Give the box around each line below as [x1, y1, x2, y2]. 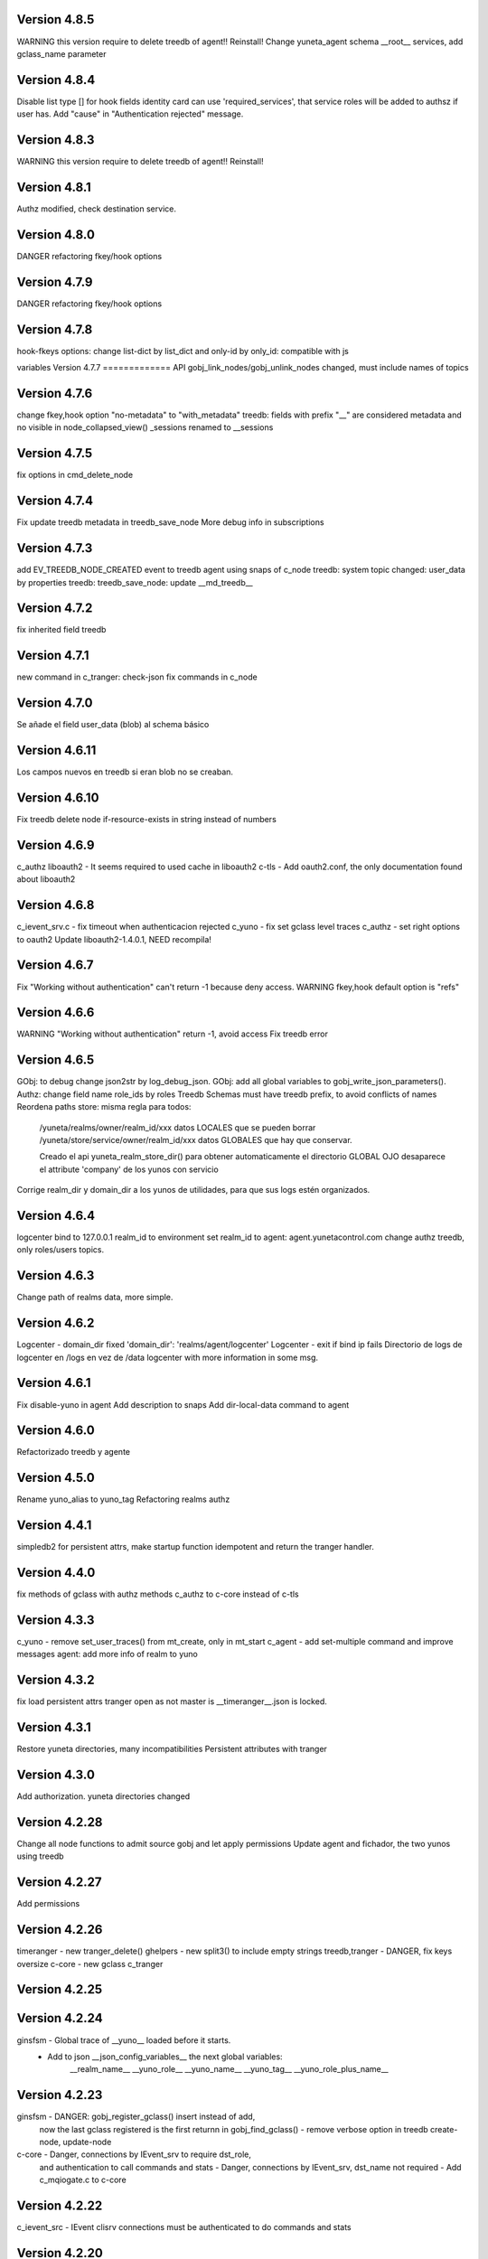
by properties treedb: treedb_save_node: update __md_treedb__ [16, 576, 253, 587]
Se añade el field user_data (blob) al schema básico [16, 719, 210, 730]
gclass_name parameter [16, 48, 107, 59]
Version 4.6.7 [16, 958, 94, 973]
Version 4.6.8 [16, 897, 95, 913]
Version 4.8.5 [16, 12, 95, 27]
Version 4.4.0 [16, 1565, 96, 1580]
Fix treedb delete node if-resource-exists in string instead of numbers [16, 814, 277, 825]
